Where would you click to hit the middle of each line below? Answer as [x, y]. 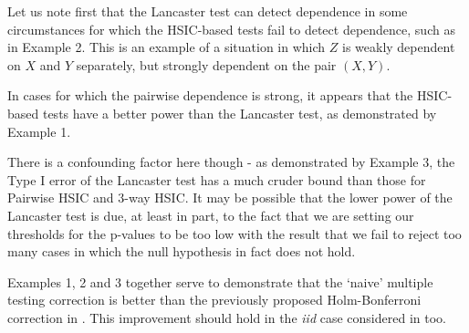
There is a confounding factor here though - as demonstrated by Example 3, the [231, 162]
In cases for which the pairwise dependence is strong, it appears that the [210, 95]
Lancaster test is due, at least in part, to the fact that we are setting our [211, 215]
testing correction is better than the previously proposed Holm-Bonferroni [214, 300]
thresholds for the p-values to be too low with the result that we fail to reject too [234, 233]
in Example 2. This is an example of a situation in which [167, 47]
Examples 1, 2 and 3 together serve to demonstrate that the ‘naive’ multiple [220, 281]
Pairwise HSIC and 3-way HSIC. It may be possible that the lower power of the [230, 198]
